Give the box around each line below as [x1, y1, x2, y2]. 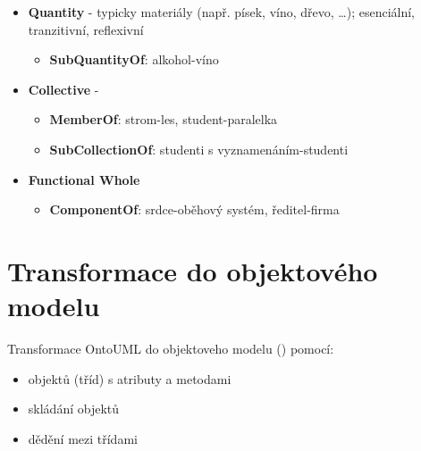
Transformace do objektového [7, 252, 378, 288]
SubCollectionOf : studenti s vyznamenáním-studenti [49, 139, 349, 158]
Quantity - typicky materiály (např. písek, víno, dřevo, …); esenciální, [28, 3, 415, 21]
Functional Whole [28, 170, 140, 188]
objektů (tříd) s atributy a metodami [28, 369, 232, 388]
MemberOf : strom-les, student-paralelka [49, 110, 278, 129]
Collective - [28, 79, 99, 98]
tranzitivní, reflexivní [28, 20, 144, 38]
